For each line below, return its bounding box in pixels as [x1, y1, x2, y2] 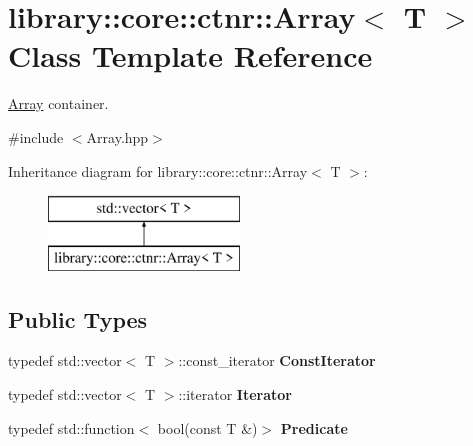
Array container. [8, 93, 109, 114]
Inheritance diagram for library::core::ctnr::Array [8, 160, 308, 181]
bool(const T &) [157, 417, 258, 438]
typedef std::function [8, 417, 135, 438]
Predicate [280, 417, 348, 438]
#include [8, 126, 64, 147]
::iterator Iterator [178, 384, 293, 405]
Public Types [8, 303, 148, 334]
